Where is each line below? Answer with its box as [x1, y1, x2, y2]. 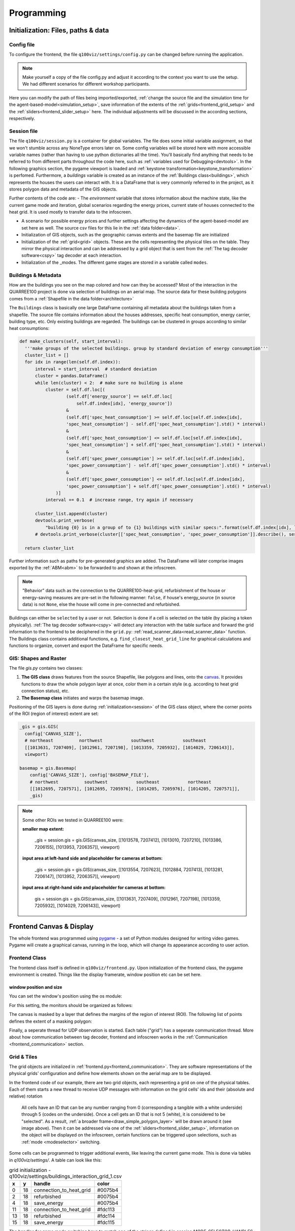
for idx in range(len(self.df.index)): [25, 359, 121, 365]
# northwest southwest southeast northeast [29, 779, 211, 785]
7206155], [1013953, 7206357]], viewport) [34, 844, 120, 850]
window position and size [9, 984, 62, 990]
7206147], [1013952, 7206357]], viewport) [34, 874, 120, 879]
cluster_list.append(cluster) [35, 511, 108, 517]
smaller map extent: [22, 826, 64, 832]
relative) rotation [9, 1093, 43, 1099]
